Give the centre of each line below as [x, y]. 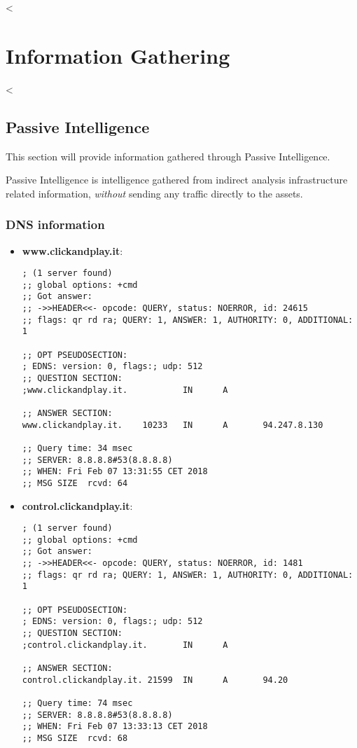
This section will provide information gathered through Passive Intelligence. [168, 156]
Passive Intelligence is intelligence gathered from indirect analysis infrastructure [177, 180]
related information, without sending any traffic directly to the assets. [154, 193]
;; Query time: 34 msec [77, 448]
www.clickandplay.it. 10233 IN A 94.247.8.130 [173, 425]
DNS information [55, 224]
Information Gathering [118, 55]
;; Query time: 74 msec [77, 704]
